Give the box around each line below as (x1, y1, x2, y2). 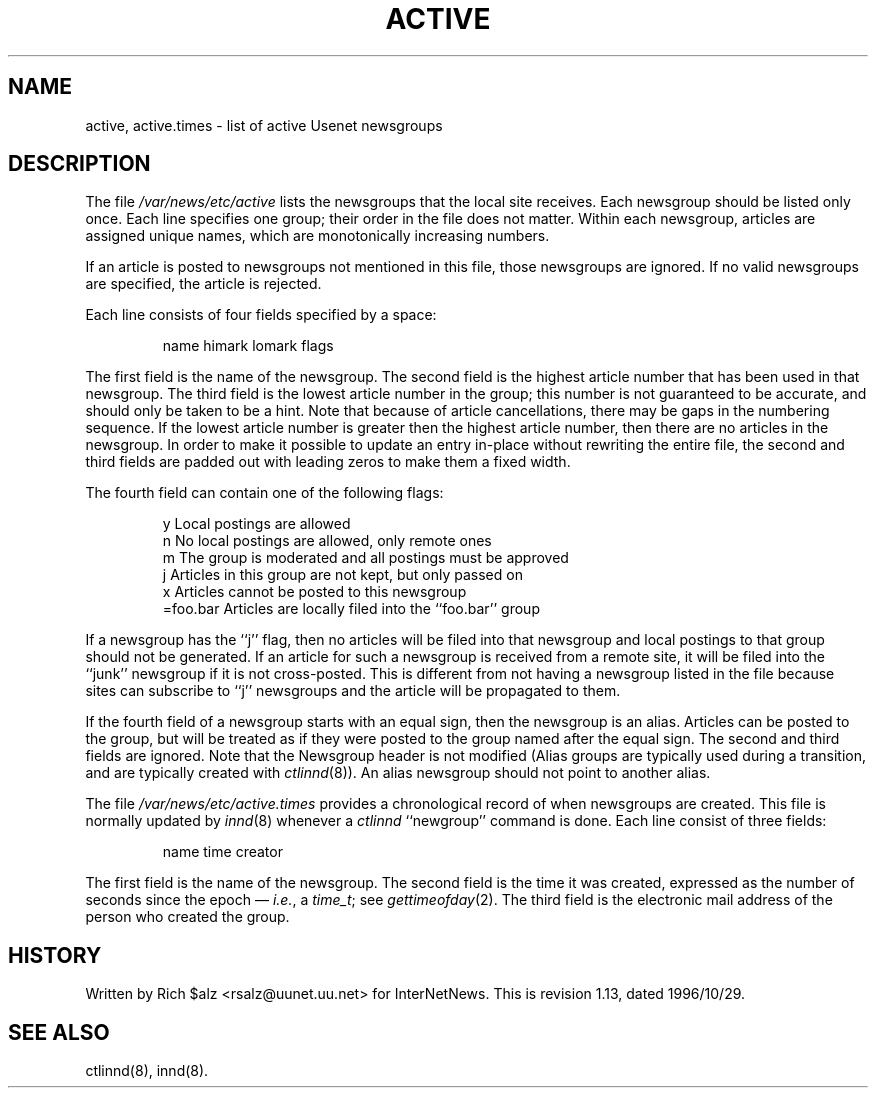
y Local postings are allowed (162, 515, 351, 533)
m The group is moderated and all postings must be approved (162, 549, 569, 567)
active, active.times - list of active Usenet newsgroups (85, 116, 443, 134)
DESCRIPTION (8, 151, 151, 177)
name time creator (162, 843, 283, 861)
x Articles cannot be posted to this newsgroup (162, 583, 467, 601)
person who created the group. (85, 908, 290, 926)
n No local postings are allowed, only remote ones (162, 532, 492, 550)
